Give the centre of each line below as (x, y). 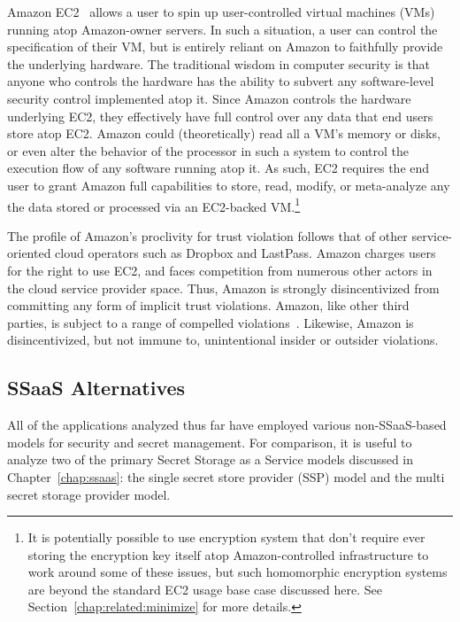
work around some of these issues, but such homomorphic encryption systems (238, 572)
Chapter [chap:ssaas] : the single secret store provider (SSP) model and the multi (226, 476)
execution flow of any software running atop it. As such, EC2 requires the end (218, 168)
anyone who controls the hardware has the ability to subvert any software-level (221, 81)
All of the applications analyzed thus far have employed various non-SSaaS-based (227, 425)
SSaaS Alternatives (96, 388)
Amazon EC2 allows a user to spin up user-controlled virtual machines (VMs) (221, 12)
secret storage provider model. (89, 494)
